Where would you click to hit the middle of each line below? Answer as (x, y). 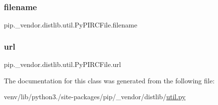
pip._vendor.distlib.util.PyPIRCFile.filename (71, 25)
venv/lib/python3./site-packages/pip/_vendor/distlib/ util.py (95, 97)
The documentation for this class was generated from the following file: (109, 80)
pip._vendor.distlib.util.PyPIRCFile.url (62, 64)
